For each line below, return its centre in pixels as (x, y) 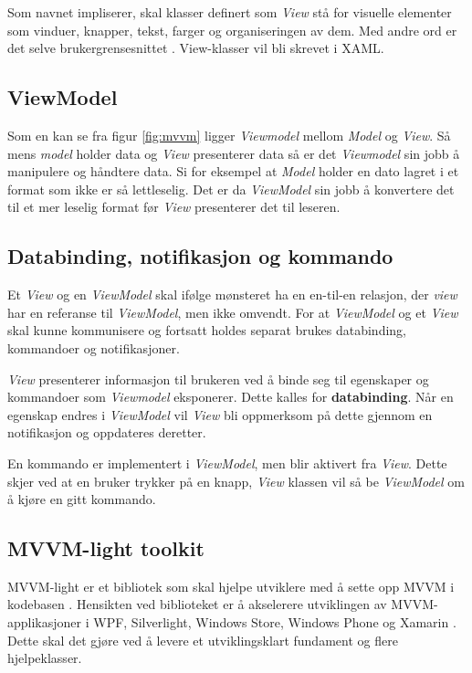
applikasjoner (45, 622)
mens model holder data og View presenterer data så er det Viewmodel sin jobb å (234, 153)
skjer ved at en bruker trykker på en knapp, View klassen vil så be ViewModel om (236, 481)
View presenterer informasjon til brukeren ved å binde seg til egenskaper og (218, 379)
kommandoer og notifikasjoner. (94, 347)
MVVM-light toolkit (106, 548)
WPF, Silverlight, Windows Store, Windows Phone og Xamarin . (275, 622)
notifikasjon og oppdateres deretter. (107, 432)
